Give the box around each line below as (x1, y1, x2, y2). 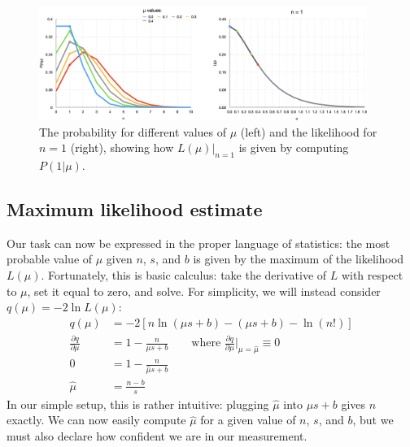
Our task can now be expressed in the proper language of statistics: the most (7, 234, 390, 251)
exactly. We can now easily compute (7, 411, 186, 428)
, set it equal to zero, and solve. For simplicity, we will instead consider (27, 282, 381, 299)
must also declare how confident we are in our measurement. (7, 427, 307, 444)
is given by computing (238, 139, 349, 156)
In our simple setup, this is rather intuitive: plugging (7, 395, 269, 412)
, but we (352, 411, 394, 428)
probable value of (7, 250, 93, 267)
